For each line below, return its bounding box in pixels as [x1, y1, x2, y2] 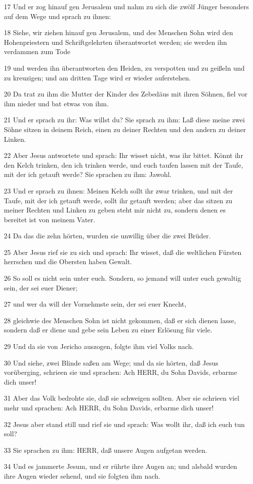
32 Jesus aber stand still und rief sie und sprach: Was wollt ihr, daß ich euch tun [4, 419, 245, 429]
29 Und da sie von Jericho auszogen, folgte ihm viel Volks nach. [4, 341, 194, 351]
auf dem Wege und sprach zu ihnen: [4, 11, 111, 21]
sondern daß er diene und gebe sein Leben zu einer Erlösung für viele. [4, 325, 213, 335]
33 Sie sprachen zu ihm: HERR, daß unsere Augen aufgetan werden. [4, 445, 207, 455]
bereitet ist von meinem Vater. [4, 214, 96, 224]
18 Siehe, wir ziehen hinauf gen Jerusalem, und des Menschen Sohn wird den [4, 27, 233, 38]
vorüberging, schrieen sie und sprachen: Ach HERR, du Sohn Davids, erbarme [4, 367, 237, 377]
